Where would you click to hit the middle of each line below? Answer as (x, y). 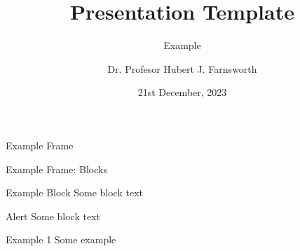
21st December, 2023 (182, 92)
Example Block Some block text (74, 192)
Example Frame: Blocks (56, 169)
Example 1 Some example (61, 239)
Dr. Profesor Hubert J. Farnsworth (182, 68)
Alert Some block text (53, 216)
